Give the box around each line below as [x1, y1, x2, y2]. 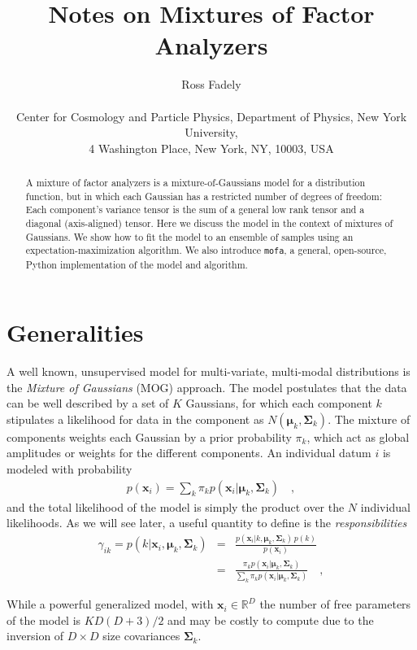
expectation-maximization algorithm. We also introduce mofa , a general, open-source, [25, 243, 387, 257]
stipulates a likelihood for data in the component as [7, 410, 264, 427]
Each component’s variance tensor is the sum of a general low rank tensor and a [25, 203, 365, 216]
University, [185, 124, 238, 141]
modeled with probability [7, 460, 132, 478]
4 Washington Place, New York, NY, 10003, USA [89, 139, 334, 156]
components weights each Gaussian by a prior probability [7, 428, 292, 445]
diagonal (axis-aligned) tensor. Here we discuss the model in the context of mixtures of [25, 216, 393, 230]
